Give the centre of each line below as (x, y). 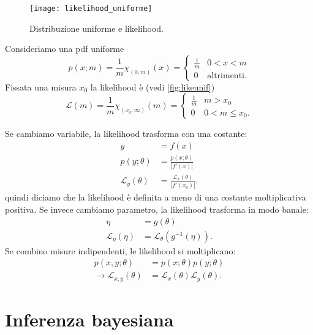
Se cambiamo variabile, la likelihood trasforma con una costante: (126, 134)
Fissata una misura (41, 87)
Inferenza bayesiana (89, 319)
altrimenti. (227, 76)
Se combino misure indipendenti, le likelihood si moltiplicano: (120, 250)
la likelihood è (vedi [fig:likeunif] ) (153, 87)
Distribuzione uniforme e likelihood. (96, 28)
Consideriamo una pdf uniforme (65, 49)
